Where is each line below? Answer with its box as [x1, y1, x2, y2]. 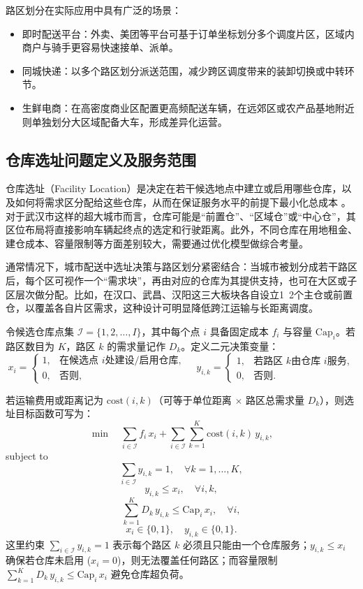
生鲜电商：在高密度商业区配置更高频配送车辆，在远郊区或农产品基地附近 [22, 100, 355, 115]
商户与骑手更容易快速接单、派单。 [22, 40, 179, 54]
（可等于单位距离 [153, 392, 232, 407]
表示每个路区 [112, 537, 172, 551]
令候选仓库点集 [6, 323, 74, 338]
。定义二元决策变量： [181, 338, 279, 353]
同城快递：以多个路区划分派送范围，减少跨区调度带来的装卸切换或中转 [22, 63, 345, 78]
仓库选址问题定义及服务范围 [6, 148, 196, 170]
